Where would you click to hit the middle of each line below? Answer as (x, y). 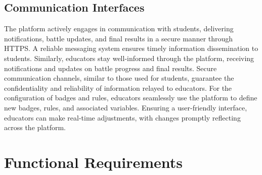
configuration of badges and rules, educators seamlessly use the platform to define (131, 98)
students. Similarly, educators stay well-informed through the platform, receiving (129, 58)
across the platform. (35, 127)
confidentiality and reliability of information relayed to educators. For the (118, 87)
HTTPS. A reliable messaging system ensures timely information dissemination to (131, 48)
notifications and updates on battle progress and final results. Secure (111, 68)
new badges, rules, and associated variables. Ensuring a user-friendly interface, (126, 107)
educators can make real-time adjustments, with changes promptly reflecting (122, 117)
